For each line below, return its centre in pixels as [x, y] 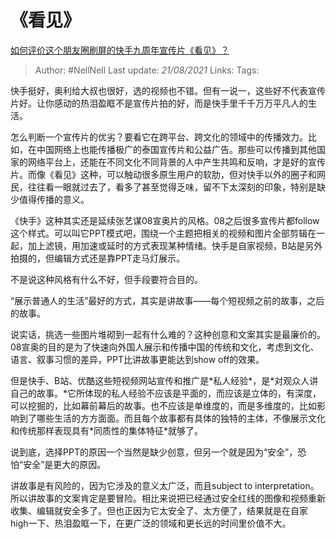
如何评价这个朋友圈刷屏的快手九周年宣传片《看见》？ [120, 50]
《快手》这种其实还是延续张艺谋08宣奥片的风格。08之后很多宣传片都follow [165, 220]
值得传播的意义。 [54, 199]
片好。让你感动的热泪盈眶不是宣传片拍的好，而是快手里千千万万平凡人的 [159, 103]
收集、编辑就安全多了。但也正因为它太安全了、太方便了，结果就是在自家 [159, 510]
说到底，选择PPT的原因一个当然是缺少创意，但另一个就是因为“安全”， [154, 452]
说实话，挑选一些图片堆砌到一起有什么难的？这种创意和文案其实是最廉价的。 [168, 334]
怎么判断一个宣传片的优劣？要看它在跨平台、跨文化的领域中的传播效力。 [159, 137]
